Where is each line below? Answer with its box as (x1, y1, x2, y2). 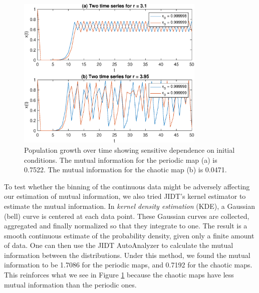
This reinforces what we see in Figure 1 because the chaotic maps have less (4, 269, 234, 280)
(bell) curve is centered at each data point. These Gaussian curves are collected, (4, 210, 249, 221)
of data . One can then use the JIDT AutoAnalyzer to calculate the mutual (4, 240, 233, 250)
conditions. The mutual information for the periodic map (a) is (24, 154, 217, 165)
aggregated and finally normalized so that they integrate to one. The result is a (4, 220, 247, 231)
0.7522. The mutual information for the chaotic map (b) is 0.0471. (24, 164, 227, 175)
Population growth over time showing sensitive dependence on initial (24, 144, 235, 155)
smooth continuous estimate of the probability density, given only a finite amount (4, 230, 254, 240)
